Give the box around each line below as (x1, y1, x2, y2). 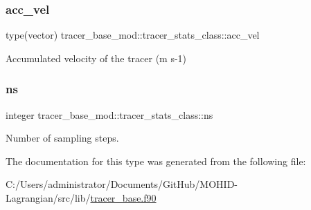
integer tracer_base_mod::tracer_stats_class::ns (6, 107, 213, 122)
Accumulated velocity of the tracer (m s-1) (6, 50, 187, 65)
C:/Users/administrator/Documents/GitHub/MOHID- (6, 177, 238, 191)
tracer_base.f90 (90, 191, 157, 204)
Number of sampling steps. (6, 131, 119, 145)
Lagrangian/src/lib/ (6, 191, 91, 204)
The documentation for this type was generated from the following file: (6, 153, 306, 168)
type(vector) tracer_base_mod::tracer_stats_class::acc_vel (6, 28, 260, 42)
